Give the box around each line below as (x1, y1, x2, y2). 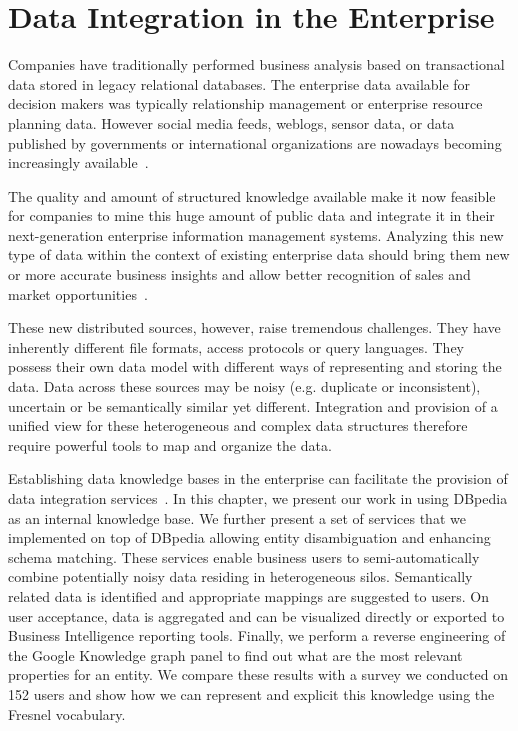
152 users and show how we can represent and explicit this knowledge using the (8, 683, 495, 704)
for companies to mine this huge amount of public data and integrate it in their (8, 205, 495, 226)
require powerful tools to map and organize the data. (8, 434, 332, 455)
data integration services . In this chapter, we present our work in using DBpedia (8, 488, 508, 508)
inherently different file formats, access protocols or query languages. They (8, 336, 464, 357)
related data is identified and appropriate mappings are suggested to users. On (8, 585, 489, 606)
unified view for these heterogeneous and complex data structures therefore (8, 415, 468, 436)
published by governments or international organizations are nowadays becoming (8, 132, 502, 153)
